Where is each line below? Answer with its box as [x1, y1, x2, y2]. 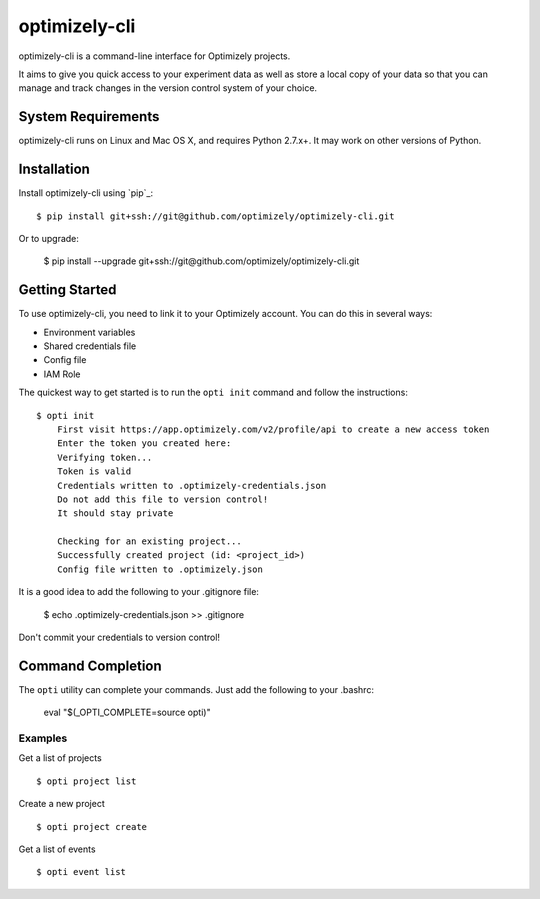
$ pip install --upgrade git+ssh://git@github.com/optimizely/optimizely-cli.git [43, 255, 360, 267]
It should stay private [56, 508, 174, 519]
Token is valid [56, 466, 132, 477]
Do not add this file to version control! [56, 493, 269, 505]
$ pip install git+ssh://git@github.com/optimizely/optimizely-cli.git [36, 210, 395, 222]
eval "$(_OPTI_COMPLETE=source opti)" [43, 706, 211, 719]
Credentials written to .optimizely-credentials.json [56, 480, 327, 491]
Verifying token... [56, 451, 153, 463]
